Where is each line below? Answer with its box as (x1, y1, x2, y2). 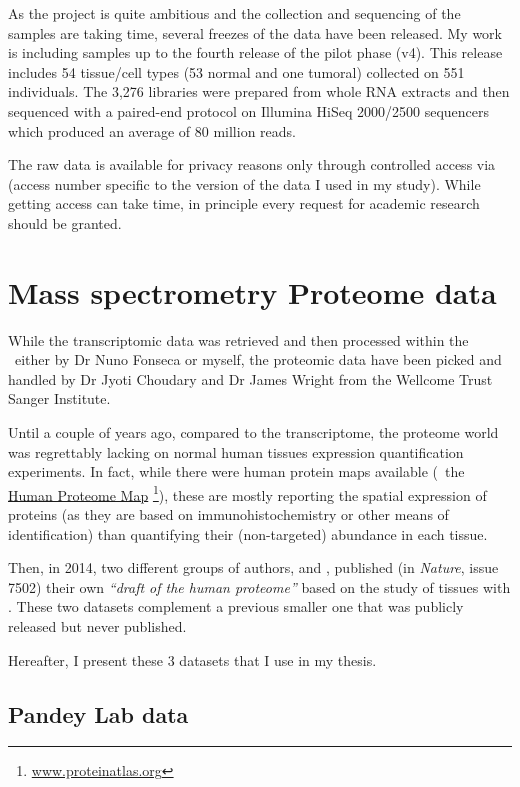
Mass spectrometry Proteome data (8, 271, 497, 312)
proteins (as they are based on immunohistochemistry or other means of (8, 504, 449, 525)
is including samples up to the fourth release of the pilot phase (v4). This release (8, 42, 503, 63)
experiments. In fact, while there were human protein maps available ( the (8, 461, 465, 482)
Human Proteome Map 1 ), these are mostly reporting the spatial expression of (8, 481, 487, 505)
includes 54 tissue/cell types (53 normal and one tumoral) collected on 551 (8, 61, 465, 82)
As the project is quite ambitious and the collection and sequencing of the (8, 3, 461, 23)
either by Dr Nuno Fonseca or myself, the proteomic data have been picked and (14, 349, 502, 370)
